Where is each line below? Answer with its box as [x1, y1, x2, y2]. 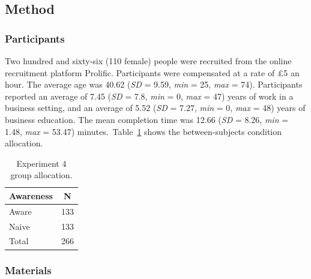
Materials [5, 263, 52, 278]
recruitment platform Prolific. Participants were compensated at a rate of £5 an [5, 66, 300, 79]
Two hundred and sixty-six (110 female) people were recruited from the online [5, 55, 292, 67]
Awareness [9, 189, 53, 202]
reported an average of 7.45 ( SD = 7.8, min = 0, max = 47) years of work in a [5, 89, 294, 102]
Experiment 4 [16, 157, 67, 169]
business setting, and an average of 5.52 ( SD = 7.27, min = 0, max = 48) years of [5, 101, 306, 114]
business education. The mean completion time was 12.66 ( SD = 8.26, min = [5, 113, 289, 125]
